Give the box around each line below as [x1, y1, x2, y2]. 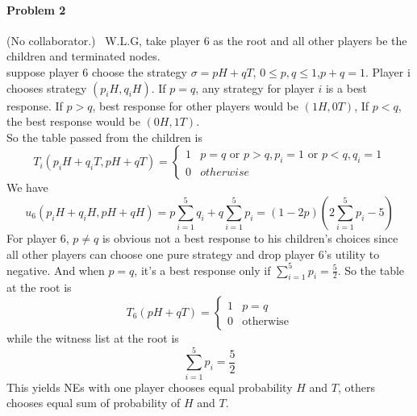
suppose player [6, 63, 79, 80]
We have [6, 179, 48, 196]
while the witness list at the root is [6, 330, 179, 347]
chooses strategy [6, 79, 87, 96]
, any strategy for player [195, 79, 315, 96]
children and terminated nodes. [6, 48, 161, 64]
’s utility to [323, 245, 380, 262]
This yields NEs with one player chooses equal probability [6, 378, 293, 395]
